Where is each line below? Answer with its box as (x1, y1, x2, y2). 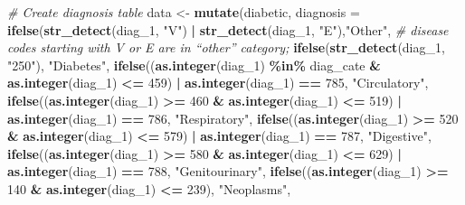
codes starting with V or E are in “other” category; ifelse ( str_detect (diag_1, (7, 38, 445, 57)
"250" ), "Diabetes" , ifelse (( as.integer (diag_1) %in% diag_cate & (7, 55, 381, 74)
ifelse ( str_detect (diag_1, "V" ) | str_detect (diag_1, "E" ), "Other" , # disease (7, 20, 449, 39)
